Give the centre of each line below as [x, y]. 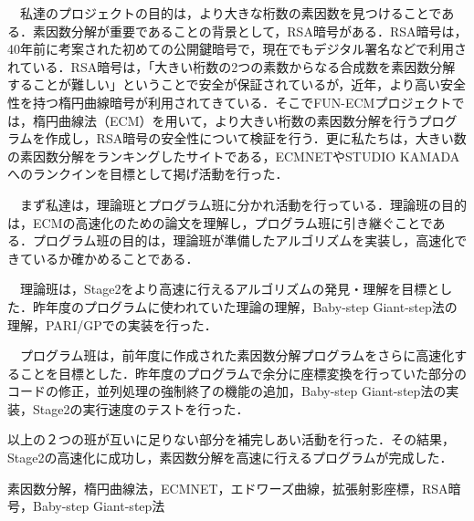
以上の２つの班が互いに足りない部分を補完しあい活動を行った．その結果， [231, 439]
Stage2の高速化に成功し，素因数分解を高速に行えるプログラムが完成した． [230, 458]
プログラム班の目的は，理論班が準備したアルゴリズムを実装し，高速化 [243, 240]
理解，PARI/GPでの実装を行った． [112, 324]
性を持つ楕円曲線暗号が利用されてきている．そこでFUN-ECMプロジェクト [230, 102]
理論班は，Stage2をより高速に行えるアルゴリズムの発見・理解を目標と [230, 289]
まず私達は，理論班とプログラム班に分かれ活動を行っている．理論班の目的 [243, 204]
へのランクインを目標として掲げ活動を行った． [148, 174]
